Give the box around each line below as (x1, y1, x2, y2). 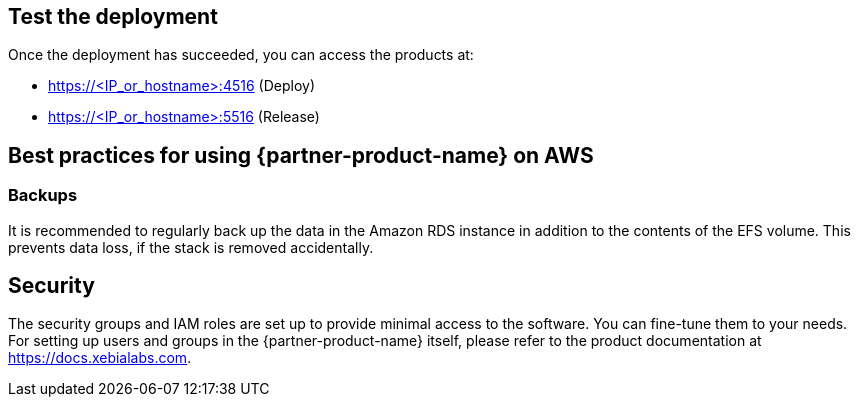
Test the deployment (8, 4, 218, 29)
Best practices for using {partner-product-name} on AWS (8, 142, 594, 168)
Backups (8, 185, 78, 206)
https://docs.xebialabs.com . (8, 349, 192, 367)
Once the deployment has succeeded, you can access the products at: (8, 46, 474, 64)
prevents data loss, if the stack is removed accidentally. (8, 238, 374, 256)
